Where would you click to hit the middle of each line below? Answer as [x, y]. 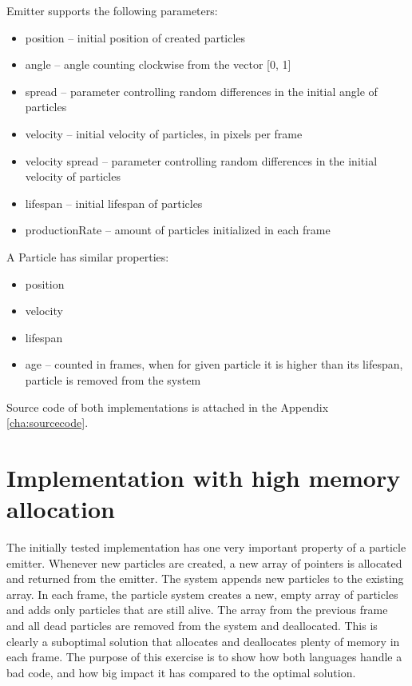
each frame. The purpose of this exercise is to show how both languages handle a [204, 657]
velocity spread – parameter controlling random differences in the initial [201, 160]
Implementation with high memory [204, 477]
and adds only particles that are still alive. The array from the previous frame [197, 610]
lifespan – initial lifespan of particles [114, 203]
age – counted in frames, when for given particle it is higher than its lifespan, [214, 364]
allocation [61, 509]
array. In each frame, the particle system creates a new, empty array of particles [202, 594]
